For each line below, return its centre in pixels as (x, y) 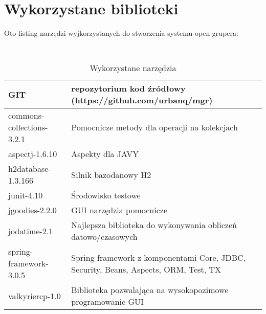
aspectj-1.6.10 (33, 154)
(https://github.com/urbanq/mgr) (142, 100)
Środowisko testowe (106, 195)
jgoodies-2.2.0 (32, 210)
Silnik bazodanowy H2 (111, 174)
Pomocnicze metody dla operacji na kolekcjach (154, 127)
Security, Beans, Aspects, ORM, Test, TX (146, 269)
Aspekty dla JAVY (105, 154)
